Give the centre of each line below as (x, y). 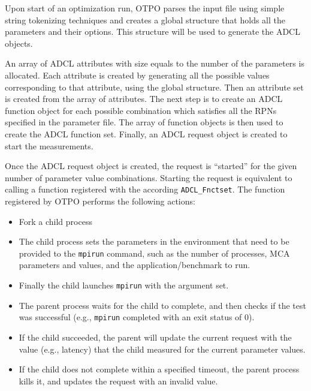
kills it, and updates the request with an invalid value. (118, 381)
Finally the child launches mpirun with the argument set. (124, 285)
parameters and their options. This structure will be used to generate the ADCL (153, 31)
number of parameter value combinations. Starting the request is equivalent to (149, 177)
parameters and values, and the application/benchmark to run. (135, 265)
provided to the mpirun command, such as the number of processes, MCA (154, 253)
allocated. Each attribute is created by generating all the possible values (137, 75)
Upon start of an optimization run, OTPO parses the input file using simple (145, 8)
